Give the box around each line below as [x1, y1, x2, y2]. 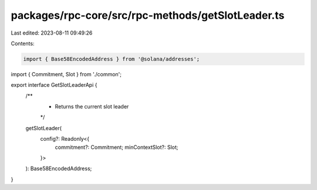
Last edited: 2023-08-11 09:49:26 [11, 29, 93, 36]
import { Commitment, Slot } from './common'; [11, 70, 122, 77]
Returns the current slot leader [55, 103, 129, 110]
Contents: [11, 40, 35, 47]
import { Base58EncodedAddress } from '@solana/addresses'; [23, 56, 200, 62]
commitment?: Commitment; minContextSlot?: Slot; [55, 144, 178, 151]
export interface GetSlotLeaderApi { [11, 82, 97, 89]
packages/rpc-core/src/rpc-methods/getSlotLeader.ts [11, 9, 285, 22]
